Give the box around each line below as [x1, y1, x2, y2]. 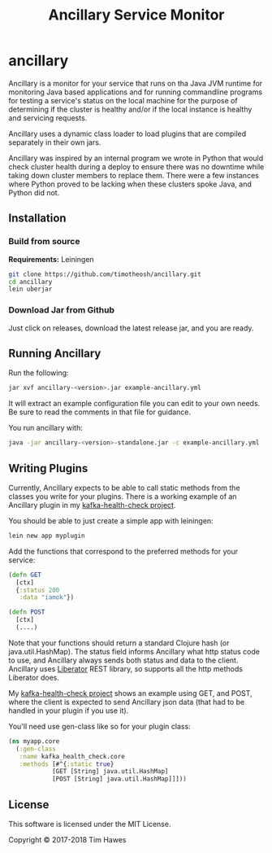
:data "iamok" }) [19, 593, 75, 601]
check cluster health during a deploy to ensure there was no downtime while [8, 161, 265, 172]
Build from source [8, 236, 80, 247]
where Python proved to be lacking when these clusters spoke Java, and [8, 179, 252, 189]
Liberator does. [8, 672, 59, 682]
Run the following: [8, 368, 69, 378]
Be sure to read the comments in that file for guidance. [8, 407, 192, 417]
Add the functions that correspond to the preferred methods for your [8, 546, 238, 556]
